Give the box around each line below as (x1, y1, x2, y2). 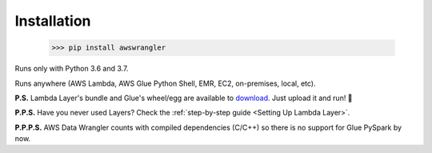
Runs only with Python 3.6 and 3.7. (14, 64, 129, 74)
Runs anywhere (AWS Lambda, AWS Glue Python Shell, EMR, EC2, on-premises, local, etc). (14, 79, 316, 88)
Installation (14, 12, 91, 30)
